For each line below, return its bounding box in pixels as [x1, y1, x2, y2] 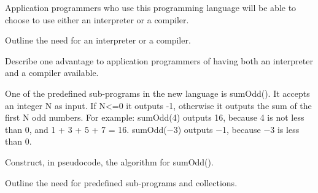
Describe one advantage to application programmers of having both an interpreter [5, 54, 313, 67]
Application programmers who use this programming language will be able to [5, 1, 297, 13]
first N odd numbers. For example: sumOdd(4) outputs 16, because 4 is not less [5, 111, 304, 124]
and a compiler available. [5, 66, 99, 79]
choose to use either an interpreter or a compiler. [5, 13, 189, 26]
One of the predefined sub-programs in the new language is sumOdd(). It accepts [5, 86, 310, 99]
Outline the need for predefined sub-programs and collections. [5, 176, 238, 189]
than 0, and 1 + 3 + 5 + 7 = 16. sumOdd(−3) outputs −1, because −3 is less [5, 123, 300, 135]
